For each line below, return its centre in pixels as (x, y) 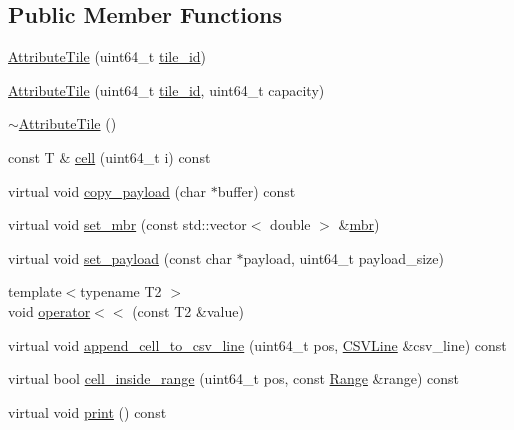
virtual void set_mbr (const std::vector (127, 224)
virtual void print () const (87, 411)
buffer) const (256, 190)
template (35, 291)
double (290, 224)
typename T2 (121, 291)
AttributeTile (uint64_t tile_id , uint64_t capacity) (166, 89)
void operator (49, 310)
